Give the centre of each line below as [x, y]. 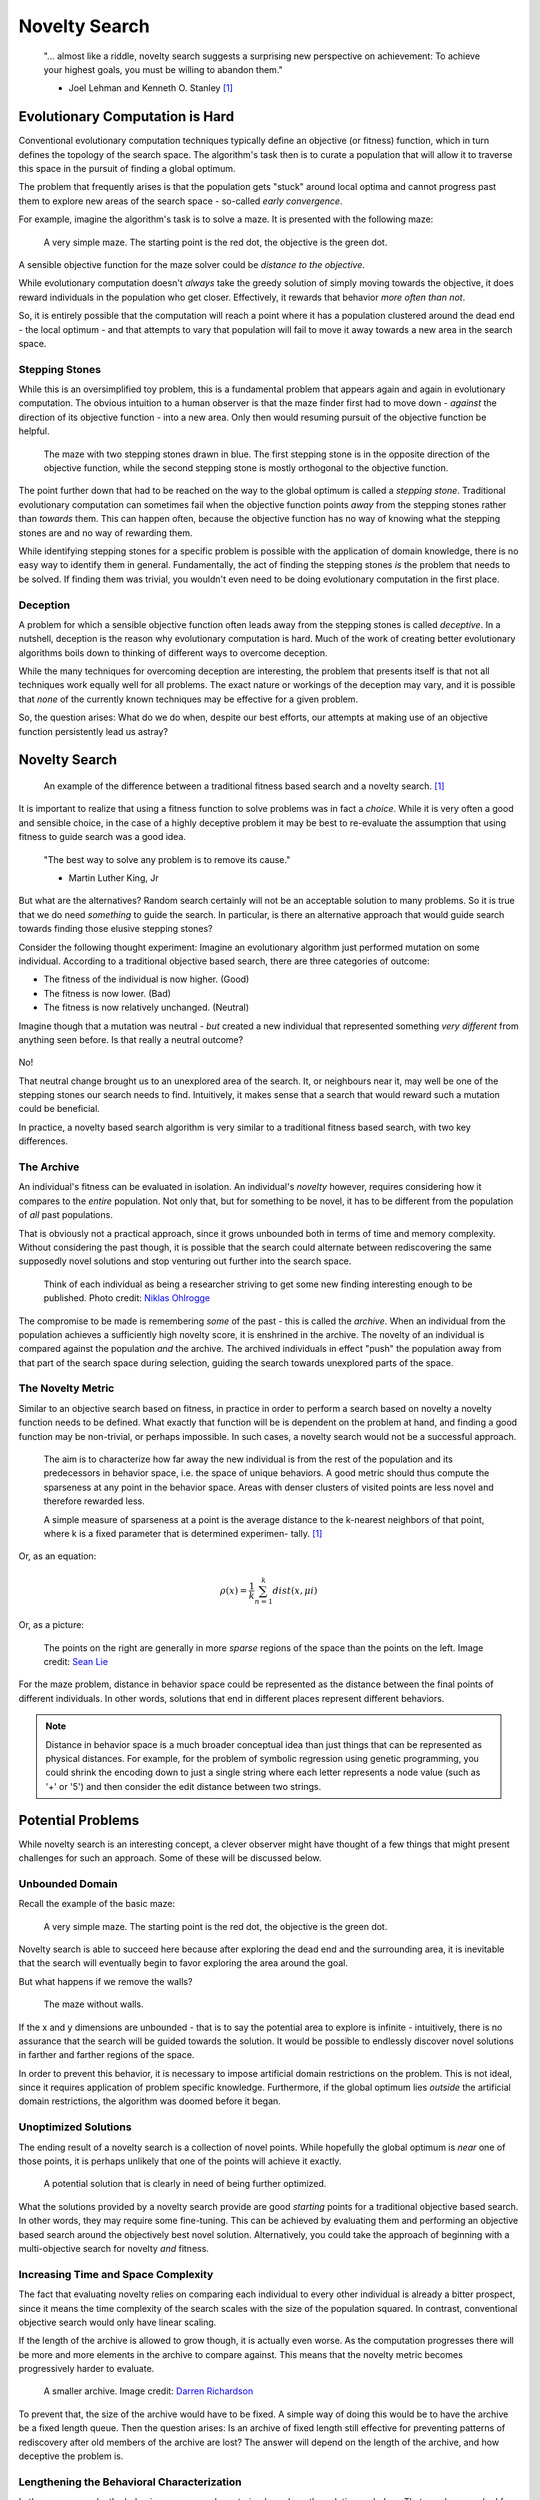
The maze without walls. [93, 2004]
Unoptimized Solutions [75, 2127]
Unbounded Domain [68, 1883]
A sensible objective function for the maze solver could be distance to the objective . [191, 264]
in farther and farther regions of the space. [106, 2055]
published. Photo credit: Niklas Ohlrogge [127, 1298]
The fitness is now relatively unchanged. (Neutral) [146, 1007]
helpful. [34, 431]
